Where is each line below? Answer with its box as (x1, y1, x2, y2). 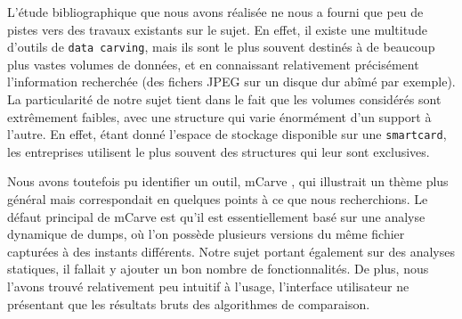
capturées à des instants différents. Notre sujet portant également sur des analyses (7, 241, 455, 260)
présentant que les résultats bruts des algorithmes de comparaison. (7, 294, 370, 313)
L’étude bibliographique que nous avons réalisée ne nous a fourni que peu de (7, 3, 424, 20)
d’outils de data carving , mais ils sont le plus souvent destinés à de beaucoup (7, 37, 435, 56)
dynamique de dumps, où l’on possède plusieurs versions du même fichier (7, 225, 405, 243)
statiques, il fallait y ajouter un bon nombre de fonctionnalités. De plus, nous (7, 259, 429, 278)
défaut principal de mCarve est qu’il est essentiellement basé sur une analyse (7, 207, 426, 225)
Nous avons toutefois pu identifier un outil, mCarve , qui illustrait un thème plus (7, 172, 449, 191)
